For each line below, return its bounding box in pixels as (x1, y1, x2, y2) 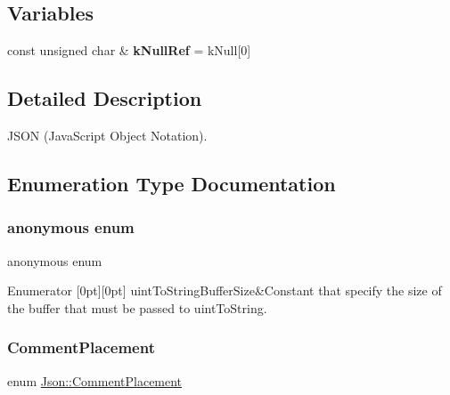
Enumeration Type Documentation (7, 169, 336, 197)
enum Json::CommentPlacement (7, 371, 183, 390)
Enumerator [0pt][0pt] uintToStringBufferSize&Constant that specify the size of (7, 281, 442, 300)
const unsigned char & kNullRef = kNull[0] (7, 41, 251, 60)
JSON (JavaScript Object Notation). (7, 126, 208, 144)
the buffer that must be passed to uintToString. (7, 298, 267, 317)
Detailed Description (7, 85, 202, 112)
